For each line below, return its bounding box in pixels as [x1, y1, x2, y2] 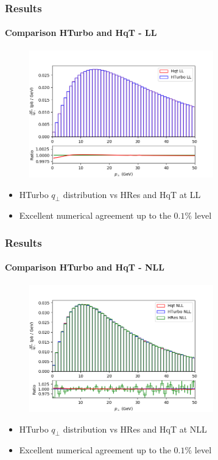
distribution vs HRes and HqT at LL [63, 188, 201, 200]
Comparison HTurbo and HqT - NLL [5, 261, 164, 274]
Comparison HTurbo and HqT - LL [5, 26, 157, 39]
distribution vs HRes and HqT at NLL [63, 422, 207, 435]
